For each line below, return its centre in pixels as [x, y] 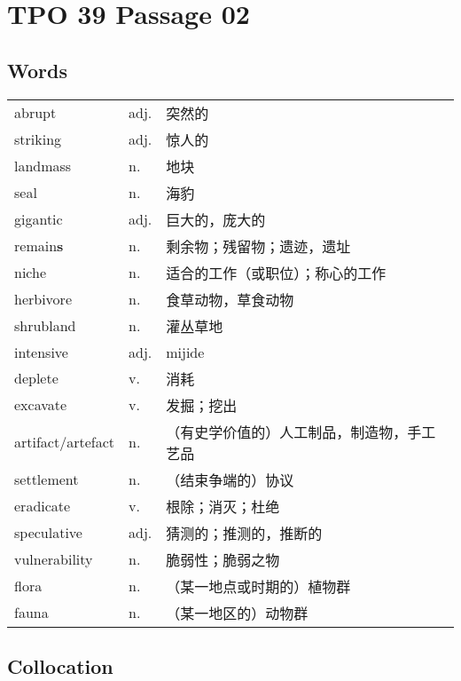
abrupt [35, 113]
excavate [41, 405]
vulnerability [54, 559]
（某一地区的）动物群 [237, 613]
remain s [39, 246]
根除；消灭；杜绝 [223, 506]
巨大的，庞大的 [216, 219]
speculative [48, 533]
